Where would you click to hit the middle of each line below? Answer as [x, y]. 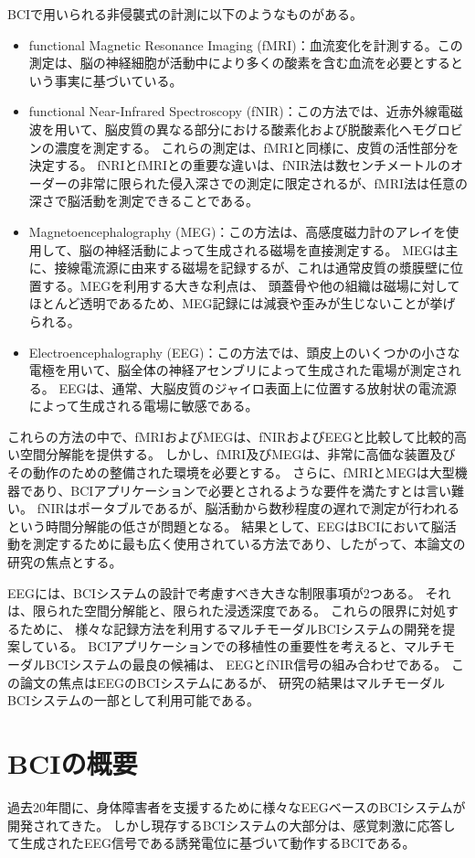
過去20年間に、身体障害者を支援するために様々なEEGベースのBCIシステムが [237, 806]
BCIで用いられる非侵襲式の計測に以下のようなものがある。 [185, 14]
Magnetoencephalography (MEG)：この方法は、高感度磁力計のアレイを [237, 231]
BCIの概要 [73, 762]
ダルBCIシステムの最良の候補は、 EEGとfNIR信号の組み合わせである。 [233, 664]
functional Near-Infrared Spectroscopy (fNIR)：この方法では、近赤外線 [233, 111]
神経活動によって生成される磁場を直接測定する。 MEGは [275, 249]
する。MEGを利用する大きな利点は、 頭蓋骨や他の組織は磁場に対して [251, 285]
